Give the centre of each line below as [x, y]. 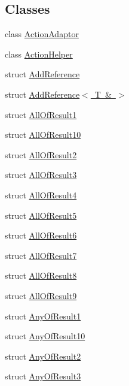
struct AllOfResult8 [41, 275]
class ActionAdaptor [42, 34]
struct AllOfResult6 [41, 235]
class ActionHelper [39, 54]
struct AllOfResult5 [41, 215]
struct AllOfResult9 [41, 295]
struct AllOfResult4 [41, 194]
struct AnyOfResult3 [43, 376]
